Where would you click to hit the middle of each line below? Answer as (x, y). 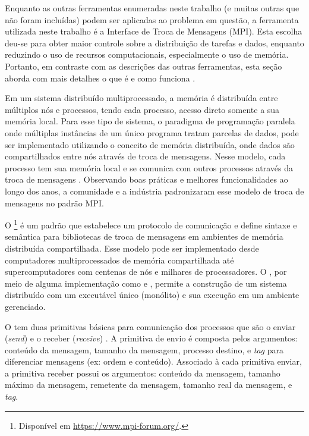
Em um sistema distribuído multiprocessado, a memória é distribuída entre (141, 98)
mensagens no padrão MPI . (54, 203)
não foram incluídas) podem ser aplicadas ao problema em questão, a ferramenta (152, 19)
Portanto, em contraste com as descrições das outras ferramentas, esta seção (144, 66)
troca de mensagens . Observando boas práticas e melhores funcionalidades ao (146, 179)
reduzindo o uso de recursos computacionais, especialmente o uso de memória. (147, 54)
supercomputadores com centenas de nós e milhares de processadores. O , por (146, 272)
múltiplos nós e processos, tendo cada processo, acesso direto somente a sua (142, 109)
